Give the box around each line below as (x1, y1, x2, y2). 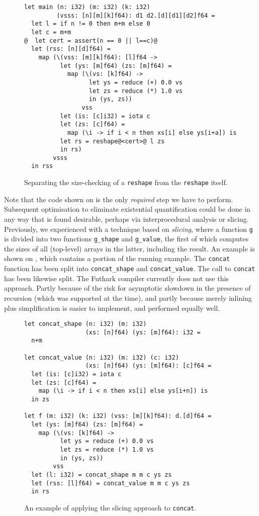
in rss (31, 162, 53, 170)
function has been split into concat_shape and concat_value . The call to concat (4, 263, 255, 274)
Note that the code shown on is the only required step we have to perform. (4, 194, 233, 204)
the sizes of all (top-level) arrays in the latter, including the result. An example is (4, 243, 255, 253)
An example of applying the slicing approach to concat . (24, 502, 197, 512)
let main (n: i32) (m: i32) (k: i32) (24, 4, 150, 11)
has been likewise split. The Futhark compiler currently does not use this (4, 273, 229, 283)
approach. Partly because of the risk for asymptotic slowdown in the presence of (4, 283, 251, 293)
